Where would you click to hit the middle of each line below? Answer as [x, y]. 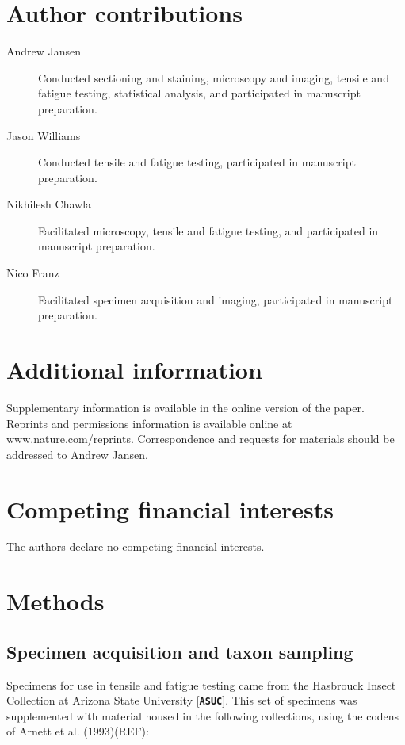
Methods [55, 601]
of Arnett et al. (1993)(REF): [78, 731]
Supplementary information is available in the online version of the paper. [185, 407]
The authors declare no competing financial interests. [136, 546]
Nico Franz [33, 273]
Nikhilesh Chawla [49, 204]
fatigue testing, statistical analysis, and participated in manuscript [199, 93]
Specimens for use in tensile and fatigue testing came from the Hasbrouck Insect [201, 684]
